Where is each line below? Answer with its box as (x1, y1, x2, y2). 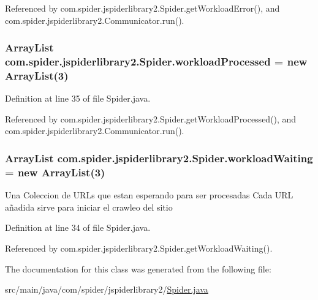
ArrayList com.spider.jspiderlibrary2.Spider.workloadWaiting (5, 150, 313, 165)
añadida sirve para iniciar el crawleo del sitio (5, 200, 173, 213)
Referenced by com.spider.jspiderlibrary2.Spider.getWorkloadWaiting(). (5, 241, 273, 254)
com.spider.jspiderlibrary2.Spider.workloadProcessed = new (5, 54, 308, 69)
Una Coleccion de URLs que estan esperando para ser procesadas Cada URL (5, 189, 293, 201)
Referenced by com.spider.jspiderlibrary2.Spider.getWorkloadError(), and (5, 2, 280, 14)
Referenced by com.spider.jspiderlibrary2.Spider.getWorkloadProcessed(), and (5, 112, 297, 125)
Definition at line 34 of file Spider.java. (5, 221, 151, 234)
